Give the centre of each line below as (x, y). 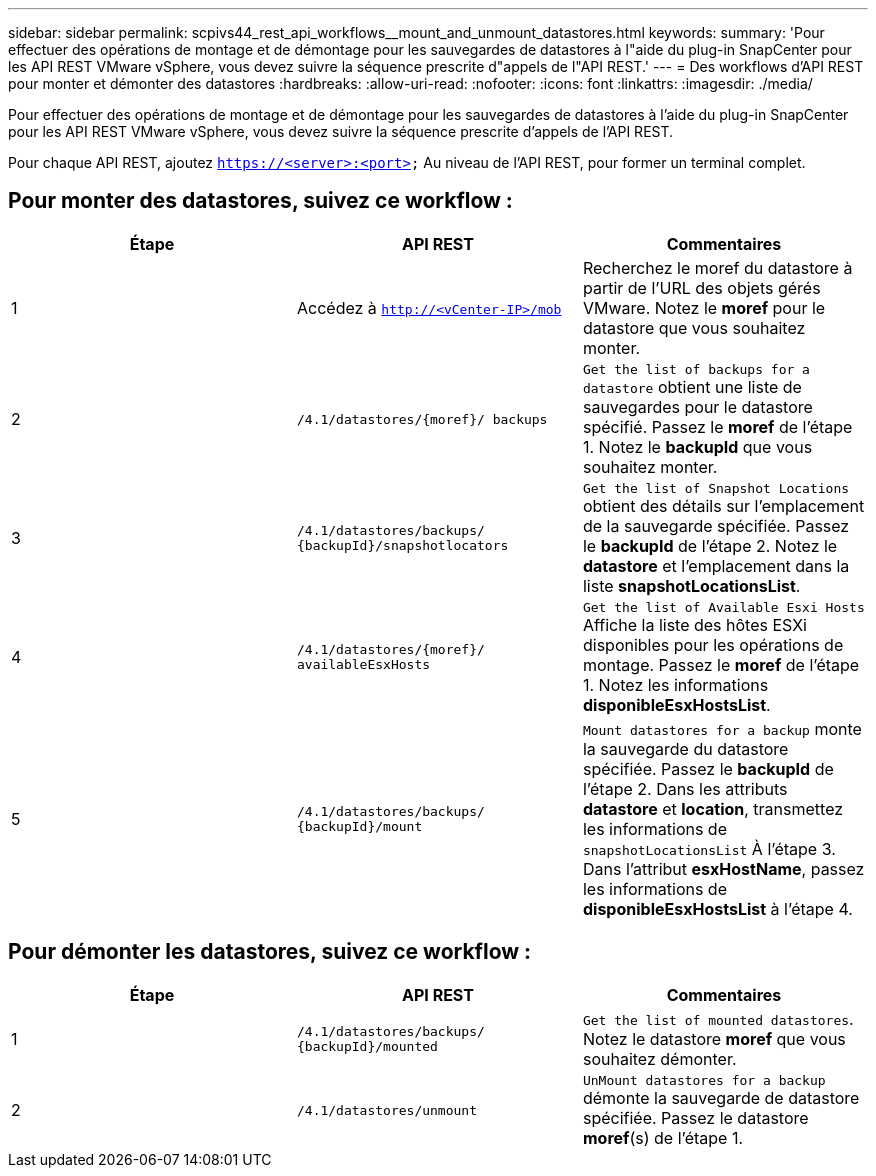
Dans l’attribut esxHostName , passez (723, 868)
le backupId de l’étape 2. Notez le (710, 545)
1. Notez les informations (675, 684)
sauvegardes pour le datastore (697, 406)
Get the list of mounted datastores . (718, 1018)
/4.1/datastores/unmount (386, 1110)
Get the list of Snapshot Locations (716, 488)
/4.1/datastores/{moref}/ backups (422, 419)
